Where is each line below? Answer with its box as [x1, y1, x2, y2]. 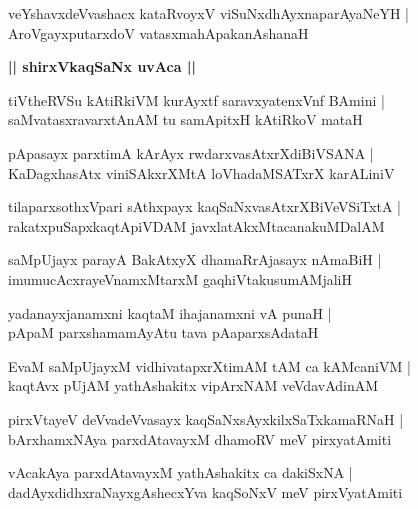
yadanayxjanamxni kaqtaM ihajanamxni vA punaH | [8, 302, 332, 323]
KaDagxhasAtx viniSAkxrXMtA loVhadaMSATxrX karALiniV [8, 162, 395, 183]
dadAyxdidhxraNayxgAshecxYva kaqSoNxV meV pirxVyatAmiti [8, 481, 403, 502]
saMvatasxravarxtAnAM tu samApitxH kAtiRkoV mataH [8, 109, 363, 130]
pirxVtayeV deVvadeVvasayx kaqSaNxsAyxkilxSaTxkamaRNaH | [8, 408, 404, 429]
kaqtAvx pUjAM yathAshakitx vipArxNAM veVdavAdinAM [8, 375, 379, 396]
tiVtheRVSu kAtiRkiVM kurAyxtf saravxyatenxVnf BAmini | [8, 89, 385, 110]
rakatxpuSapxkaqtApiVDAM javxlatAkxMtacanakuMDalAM [8, 215, 385, 236]
